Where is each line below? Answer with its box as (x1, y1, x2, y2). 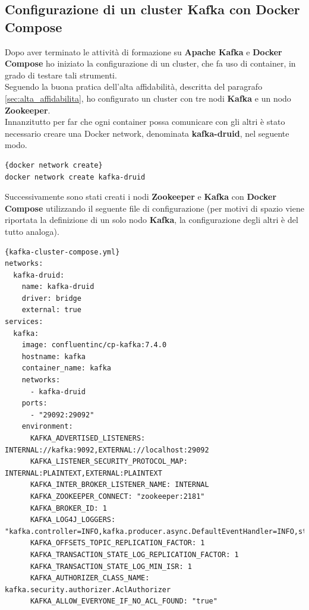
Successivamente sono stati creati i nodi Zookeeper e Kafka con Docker (5, 190, 277, 203)
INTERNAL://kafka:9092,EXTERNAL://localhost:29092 (5, 445, 209, 454)
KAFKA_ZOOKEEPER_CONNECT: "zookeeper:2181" (30, 492, 205, 501)
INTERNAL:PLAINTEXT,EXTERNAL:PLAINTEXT (5, 468, 162, 477)
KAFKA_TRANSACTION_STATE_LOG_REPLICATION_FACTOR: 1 (30, 550, 239, 559)
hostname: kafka (21, 352, 86, 361)
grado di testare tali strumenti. (5, 68, 117, 81)
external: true (21, 306, 81, 315)
